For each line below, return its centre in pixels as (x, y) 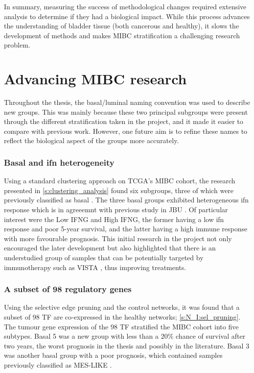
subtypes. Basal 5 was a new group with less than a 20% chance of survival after (125, 336)
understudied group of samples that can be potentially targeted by (104, 258)
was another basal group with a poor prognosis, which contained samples (113, 355)
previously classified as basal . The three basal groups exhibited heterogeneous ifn (127, 200)
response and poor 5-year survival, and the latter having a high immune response (126, 229)
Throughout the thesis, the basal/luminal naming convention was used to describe (127, 102)
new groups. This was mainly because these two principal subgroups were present (126, 112)
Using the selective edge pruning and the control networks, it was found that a (122, 307)
